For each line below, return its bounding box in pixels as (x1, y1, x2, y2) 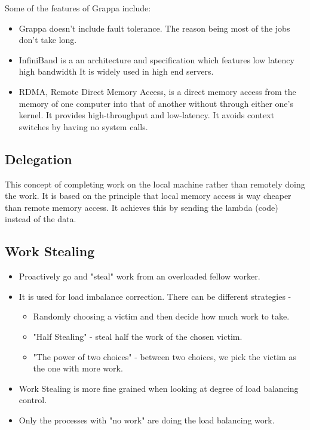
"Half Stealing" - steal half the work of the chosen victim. (33, 330, 243, 342)
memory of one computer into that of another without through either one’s (19, 97, 293, 109)
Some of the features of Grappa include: (5, 2, 151, 14)
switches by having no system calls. (19, 120, 148, 133)
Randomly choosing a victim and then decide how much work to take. (33, 310, 290, 322)
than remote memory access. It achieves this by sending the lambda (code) (5, 201, 278, 213)
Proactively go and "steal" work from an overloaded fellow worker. (19, 270, 260, 282)
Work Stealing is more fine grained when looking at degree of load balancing (19, 382, 299, 394)
